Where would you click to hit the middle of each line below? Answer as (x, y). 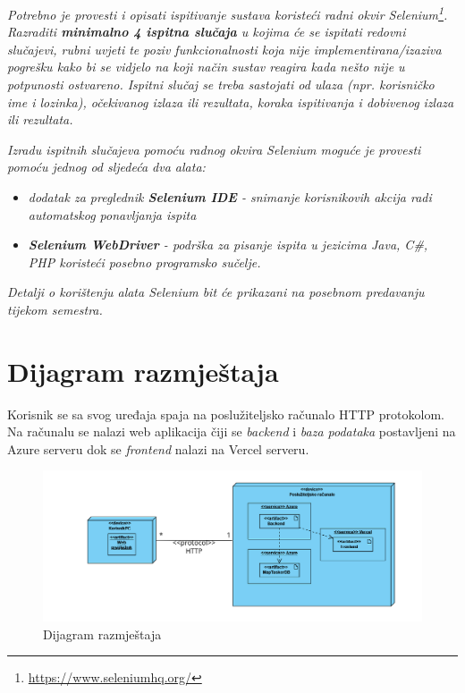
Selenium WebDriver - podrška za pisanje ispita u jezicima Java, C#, (228, 245)
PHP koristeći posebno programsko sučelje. (144, 262)
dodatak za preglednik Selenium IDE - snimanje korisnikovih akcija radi (230, 197)
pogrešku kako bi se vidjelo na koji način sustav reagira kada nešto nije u (206, 67)
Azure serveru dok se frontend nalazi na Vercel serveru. (158, 448)
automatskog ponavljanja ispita (112, 214)
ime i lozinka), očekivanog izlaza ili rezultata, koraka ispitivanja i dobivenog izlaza (231, 101)
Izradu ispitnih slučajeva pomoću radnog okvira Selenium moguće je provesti (214, 149)
